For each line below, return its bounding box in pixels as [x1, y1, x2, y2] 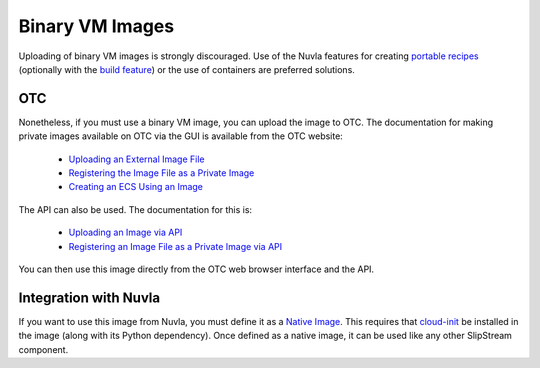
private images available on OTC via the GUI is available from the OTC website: [18, 130, 344, 142]
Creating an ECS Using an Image [68, 181, 204, 193]
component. [18, 343, 69, 355]
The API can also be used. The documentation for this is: [18, 203, 253, 215]
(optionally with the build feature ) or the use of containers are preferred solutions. [18, 63, 355, 75]
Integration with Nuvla [18, 289, 160, 306]
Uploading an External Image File [68, 153, 205, 165]
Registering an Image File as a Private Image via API [68, 240, 283, 252]
